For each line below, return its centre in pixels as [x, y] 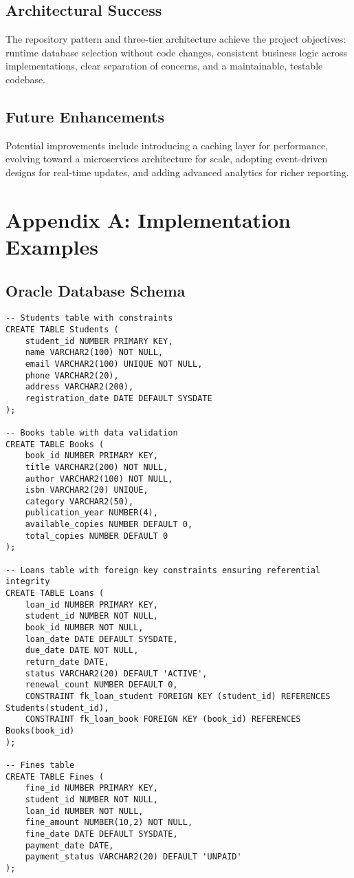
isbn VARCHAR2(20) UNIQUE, [87, 490]
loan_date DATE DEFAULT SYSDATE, [101, 639]
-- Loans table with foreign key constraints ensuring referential [163, 570]
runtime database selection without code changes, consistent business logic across [177, 52]
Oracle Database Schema [96, 290]
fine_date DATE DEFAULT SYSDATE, [101, 834]
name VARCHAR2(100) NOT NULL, [94, 353]
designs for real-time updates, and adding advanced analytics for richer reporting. [177, 172]
